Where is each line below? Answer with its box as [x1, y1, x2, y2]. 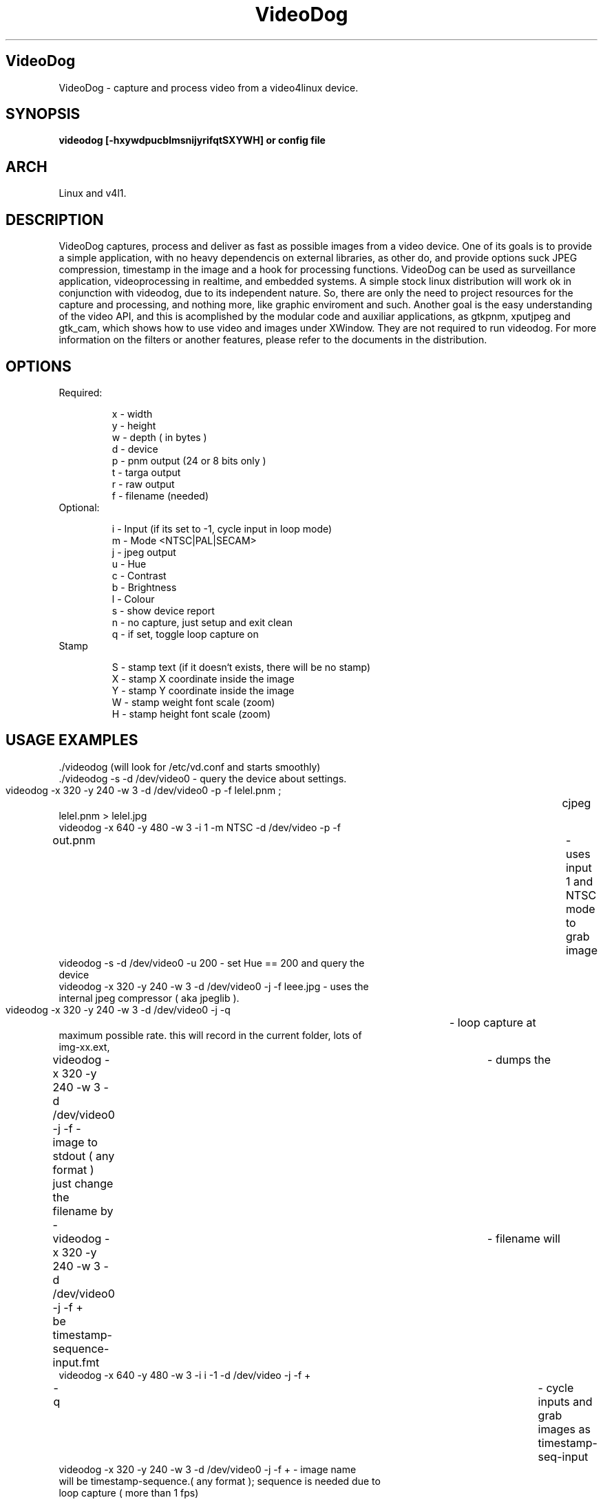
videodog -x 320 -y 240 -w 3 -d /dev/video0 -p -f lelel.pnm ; [6, 784, 282, 796]
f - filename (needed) [112, 489, 209, 502]
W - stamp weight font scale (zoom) [112, 696, 275, 708]
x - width [112, 407, 153, 420]
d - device [112, 442, 158, 455]
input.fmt [52, 1355, 100, 1369]
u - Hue [112, 557, 147, 570]
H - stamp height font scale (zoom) [112, 707, 271, 720]
